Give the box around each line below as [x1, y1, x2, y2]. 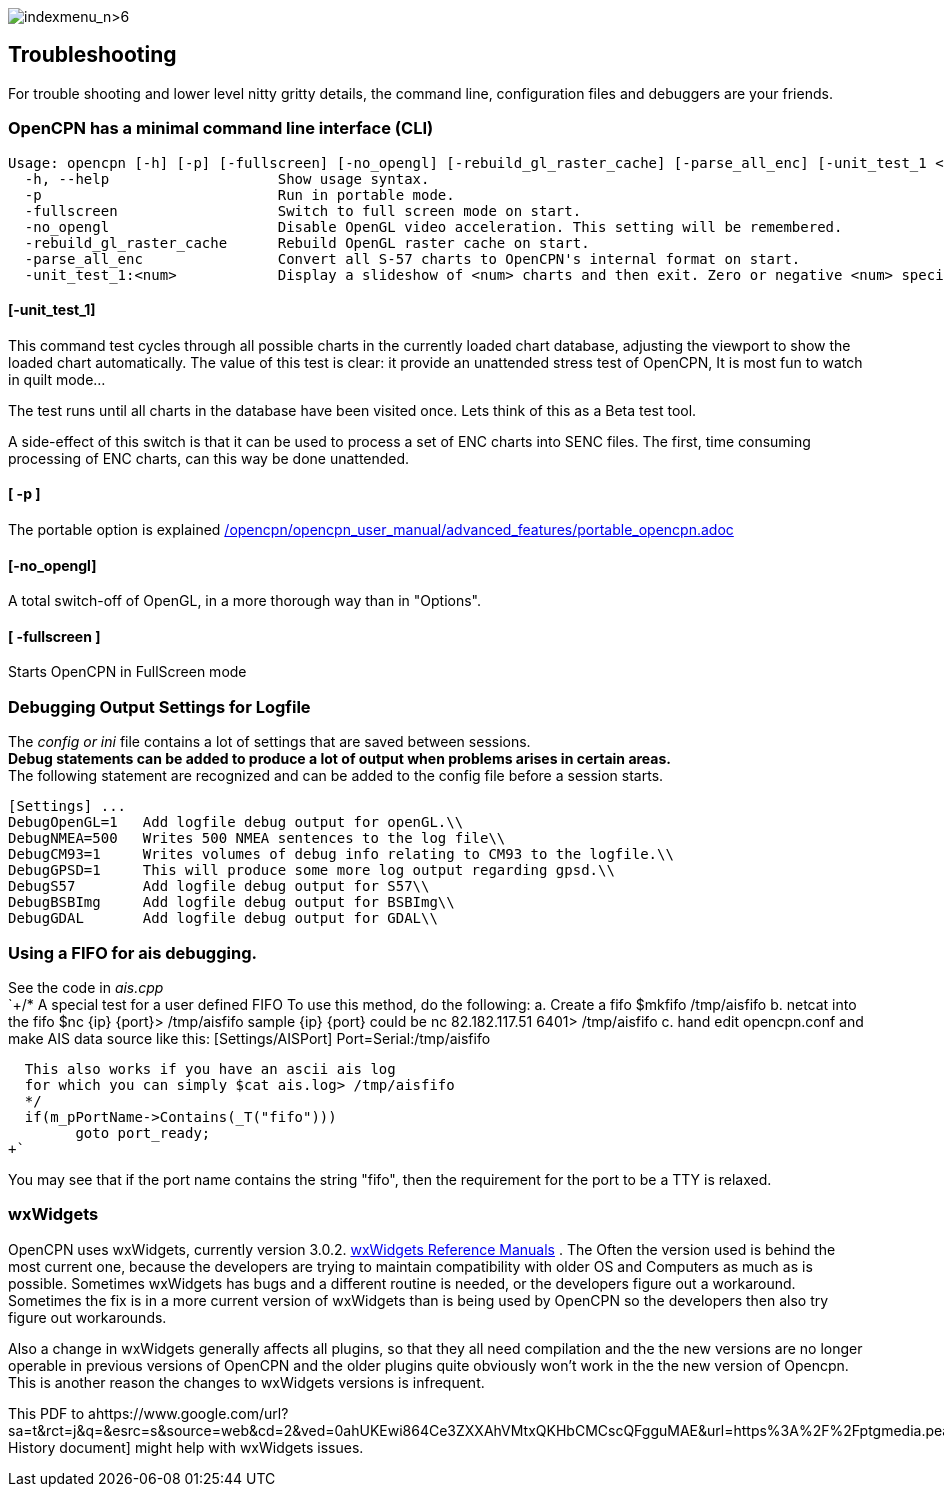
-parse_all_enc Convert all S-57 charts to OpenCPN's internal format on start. [24, 250, 801, 267]
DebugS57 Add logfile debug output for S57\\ [8, 878, 430, 895]
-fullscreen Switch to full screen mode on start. [24, 202, 582, 219]
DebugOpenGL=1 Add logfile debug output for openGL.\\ [8, 814, 464, 831]
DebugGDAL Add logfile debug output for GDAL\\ [8, 910, 438, 927]
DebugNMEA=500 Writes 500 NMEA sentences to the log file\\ [8, 830, 506, 847]
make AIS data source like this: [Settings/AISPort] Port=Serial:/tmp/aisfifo [8, 1029, 491, 1047]
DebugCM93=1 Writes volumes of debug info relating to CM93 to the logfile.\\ [8, 846, 674, 863]
